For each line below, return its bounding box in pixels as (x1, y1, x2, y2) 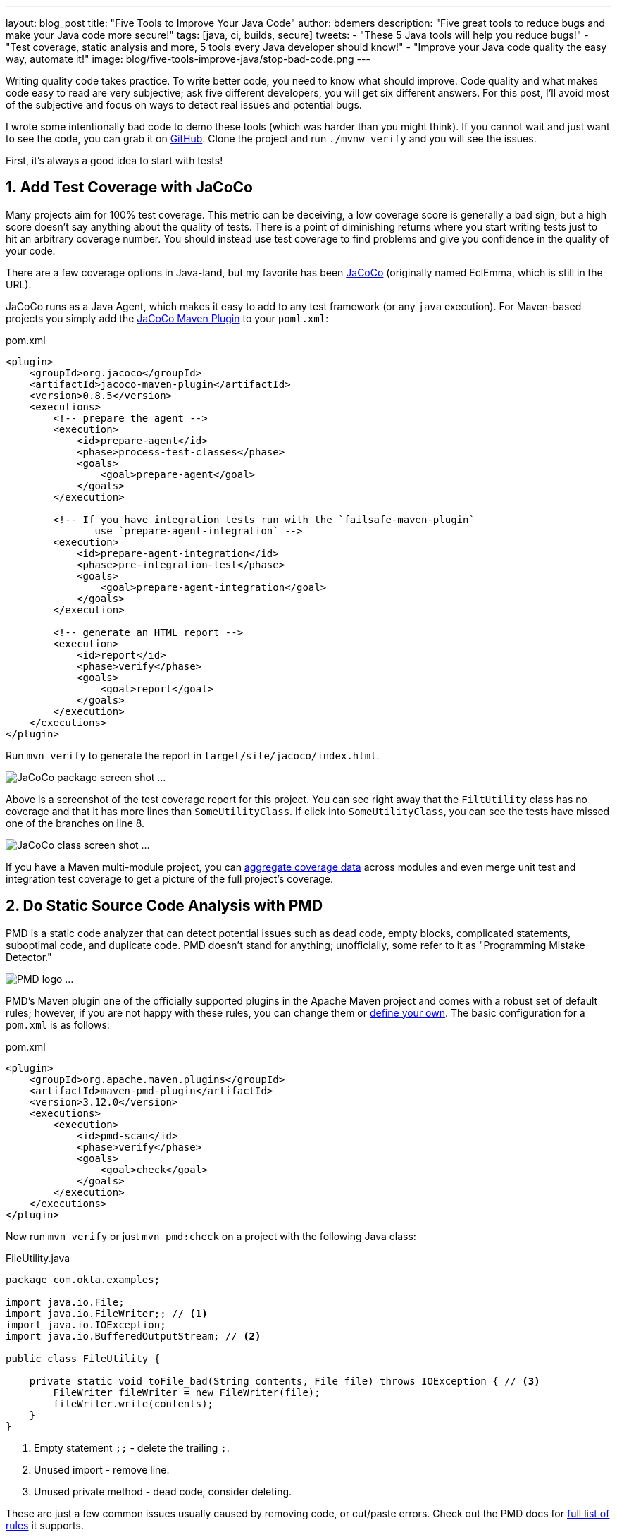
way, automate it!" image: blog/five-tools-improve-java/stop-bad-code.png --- (6, 53, 370, 65)
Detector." (6, 950, 52, 963)
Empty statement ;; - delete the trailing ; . (34, 1441, 230, 1454)
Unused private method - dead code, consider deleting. (34, 1485, 292, 1498)
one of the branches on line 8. (6, 816, 145, 829)
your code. (6, 244, 56, 257)
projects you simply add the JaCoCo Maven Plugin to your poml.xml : (6, 312, 329, 324)
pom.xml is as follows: (6, 1018, 110, 1031)
